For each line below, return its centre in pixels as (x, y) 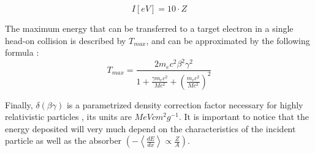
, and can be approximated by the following (228, 40)
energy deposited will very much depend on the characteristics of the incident (150, 128)
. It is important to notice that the (244, 117)
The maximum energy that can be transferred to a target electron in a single (149, 28)
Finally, (19, 104)
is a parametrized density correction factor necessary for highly (185, 104)
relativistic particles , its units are (68, 117)
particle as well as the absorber (63, 140)
